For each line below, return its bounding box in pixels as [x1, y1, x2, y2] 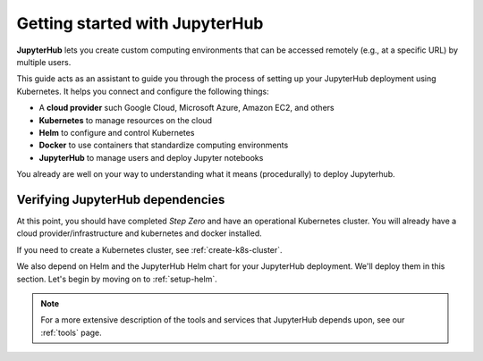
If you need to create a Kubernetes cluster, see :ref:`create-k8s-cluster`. [16, 244, 283, 255]
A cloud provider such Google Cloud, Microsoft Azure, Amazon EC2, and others [38, 103, 335, 113]
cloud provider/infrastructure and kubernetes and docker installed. [16, 228, 263, 239]
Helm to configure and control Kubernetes [38, 127, 195, 138]
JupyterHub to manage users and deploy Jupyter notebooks [38, 152, 264, 163]
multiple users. [16, 56, 72, 67]
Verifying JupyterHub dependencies [16, 192, 225, 207]
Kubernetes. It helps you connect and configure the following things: [16, 86, 269, 97]
